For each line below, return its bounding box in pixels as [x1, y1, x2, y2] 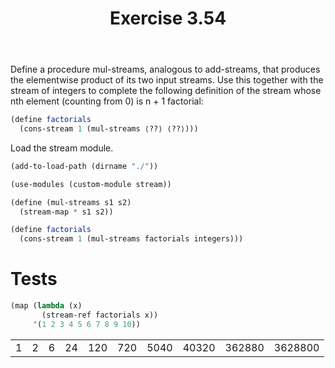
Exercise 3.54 [109, 7, 227, 30]
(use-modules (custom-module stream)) [10, 179, 172, 189]
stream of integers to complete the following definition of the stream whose [10, 85, 322, 97]
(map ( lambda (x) [10, 301, 83, 311]
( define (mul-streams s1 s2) [10, 197, 132, 207]
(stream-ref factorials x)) [41, 310, 159, 320]
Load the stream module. [10, 142, 114, 154]
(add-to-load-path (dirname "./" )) [10, 161, 159, 171]
